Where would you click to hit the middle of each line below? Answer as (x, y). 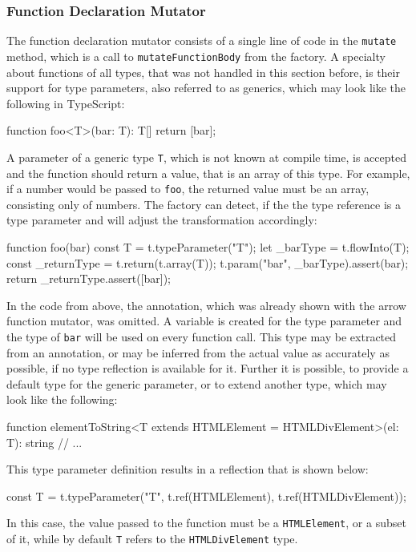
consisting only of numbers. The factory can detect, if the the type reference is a (204, 204)
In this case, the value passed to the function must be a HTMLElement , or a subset (206, 523)
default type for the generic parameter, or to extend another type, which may (197, 383)
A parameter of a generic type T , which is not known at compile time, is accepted (206, 157)
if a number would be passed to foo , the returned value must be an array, (188, 189)
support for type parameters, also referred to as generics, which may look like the (206, 88)
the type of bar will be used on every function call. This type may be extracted (202, 336)
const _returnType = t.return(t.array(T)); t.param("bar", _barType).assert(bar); (208, 262)
